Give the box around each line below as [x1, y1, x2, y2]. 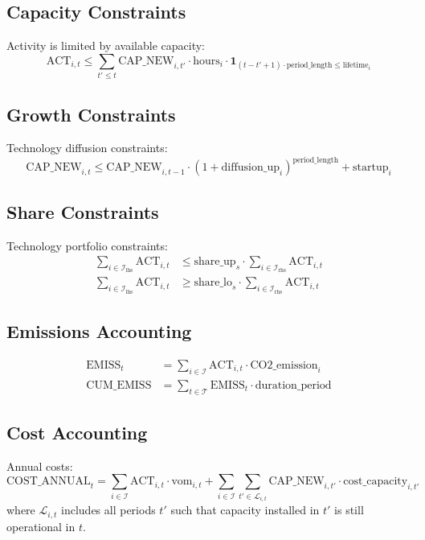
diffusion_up [221, 162, 280, 174]
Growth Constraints [6, 101, 176, 126]
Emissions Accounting [6, 319, 192, 344]
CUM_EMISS [86, 379, 152, 391]
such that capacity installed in [170, 501, 320, 518]
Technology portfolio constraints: [6, 237, 168, 254]
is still [334, 501, 364, 518]
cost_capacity [343, 476, 408, 488]
